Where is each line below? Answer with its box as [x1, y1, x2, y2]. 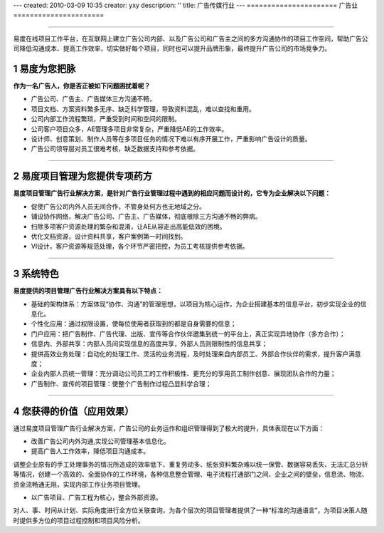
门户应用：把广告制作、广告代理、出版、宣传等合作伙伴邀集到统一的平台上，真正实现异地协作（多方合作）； [31, 329, 346, 338]
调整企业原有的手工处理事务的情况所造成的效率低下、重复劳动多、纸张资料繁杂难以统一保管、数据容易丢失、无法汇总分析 [13, 460, 368, 468]
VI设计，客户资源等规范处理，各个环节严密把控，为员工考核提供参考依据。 [31, 242, 249, 251]
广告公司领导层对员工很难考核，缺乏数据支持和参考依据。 [31, 145, 199, 153]
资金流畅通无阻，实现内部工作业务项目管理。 [13, 480, 144, 488]
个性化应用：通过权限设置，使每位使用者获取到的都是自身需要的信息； [31, 319, 237, 328]
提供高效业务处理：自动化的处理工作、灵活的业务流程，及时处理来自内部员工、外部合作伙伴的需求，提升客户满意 [31, 349, 361, 358]
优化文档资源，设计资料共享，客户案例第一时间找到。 [31, 232, 187, 240]
